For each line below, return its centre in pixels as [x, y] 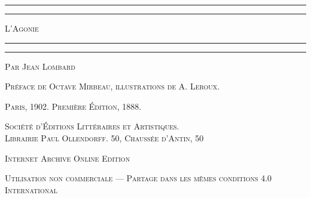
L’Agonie [22, 28]
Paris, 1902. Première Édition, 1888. [73, 106]
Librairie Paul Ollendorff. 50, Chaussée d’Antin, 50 [104, 137]
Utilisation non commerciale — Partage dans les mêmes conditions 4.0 [138, 178]
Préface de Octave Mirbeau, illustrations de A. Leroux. [112, 86]
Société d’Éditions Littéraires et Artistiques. [92, 126]
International [31, 189]
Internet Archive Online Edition [68, 158]
